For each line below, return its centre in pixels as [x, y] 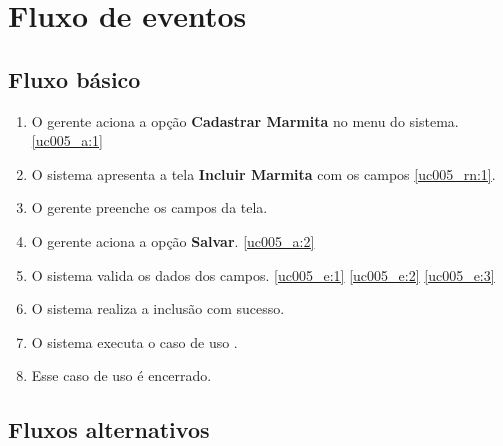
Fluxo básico [74, 78]
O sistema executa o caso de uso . [134, 341]
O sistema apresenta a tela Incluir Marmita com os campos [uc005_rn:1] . [263, 173]
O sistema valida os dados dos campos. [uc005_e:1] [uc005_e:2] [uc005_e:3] [263, 274]
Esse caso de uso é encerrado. [121, 375]
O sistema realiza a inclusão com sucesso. [158, 308]
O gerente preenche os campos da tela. [149, 207]
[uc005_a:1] [67, 140]
